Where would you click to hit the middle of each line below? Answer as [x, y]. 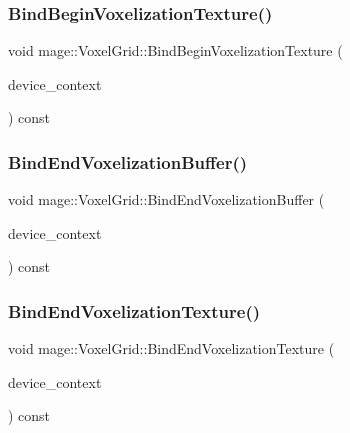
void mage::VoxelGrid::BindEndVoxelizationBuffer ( [166, 199]
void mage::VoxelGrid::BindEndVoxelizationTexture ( [171, 348]
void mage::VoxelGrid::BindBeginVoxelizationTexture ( [175, 50]
